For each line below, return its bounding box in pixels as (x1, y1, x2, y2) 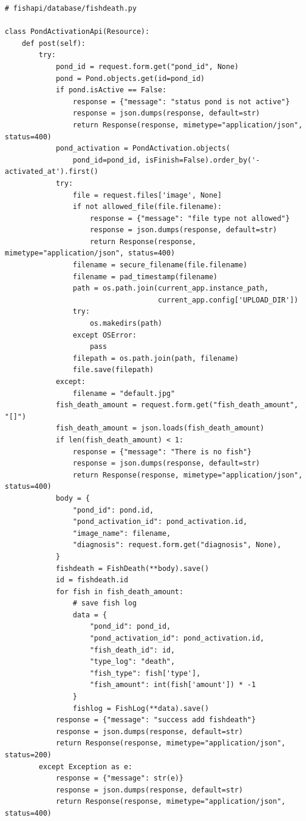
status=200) (5, 751, 52, 759)
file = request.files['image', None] (72, 191, 222, 199)
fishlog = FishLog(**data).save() (72, 704, 209, 713)
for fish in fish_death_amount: (55, 587, 184, 596)
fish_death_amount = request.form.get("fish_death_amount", (55, 401, 298, 410)
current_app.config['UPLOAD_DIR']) (157, 295, 298, 304)
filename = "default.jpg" (72, 389, 175, 398)
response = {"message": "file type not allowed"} (90, 214, 290, 223)
